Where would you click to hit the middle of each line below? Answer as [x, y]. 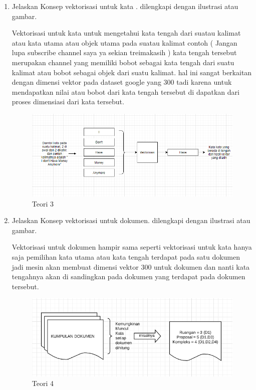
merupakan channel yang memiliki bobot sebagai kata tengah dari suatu [123, 62]
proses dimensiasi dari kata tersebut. [68, 102]
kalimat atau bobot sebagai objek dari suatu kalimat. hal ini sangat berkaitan [132, 72]
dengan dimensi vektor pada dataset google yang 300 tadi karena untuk [122, 82]
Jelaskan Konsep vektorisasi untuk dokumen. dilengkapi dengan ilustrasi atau [131, 220]
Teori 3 [43, 203]
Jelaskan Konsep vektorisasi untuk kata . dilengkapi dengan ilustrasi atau [125, 6]
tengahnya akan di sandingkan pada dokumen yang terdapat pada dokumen [129, 276]
